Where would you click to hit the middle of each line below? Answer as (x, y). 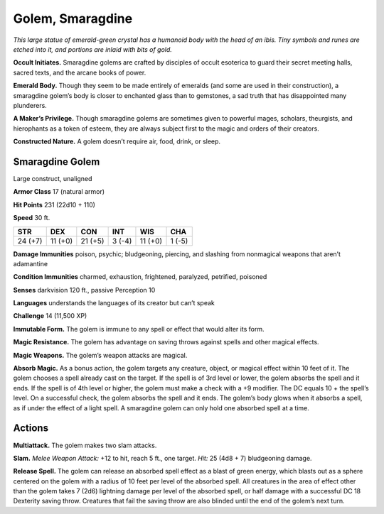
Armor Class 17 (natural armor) (59, 192)
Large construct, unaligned (53, 178)
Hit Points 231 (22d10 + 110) (54, 204)
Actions (31, 428)
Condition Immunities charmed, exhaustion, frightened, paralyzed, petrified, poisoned (140, 277)
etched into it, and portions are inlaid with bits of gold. (92, 49)
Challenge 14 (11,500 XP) (50, 316)
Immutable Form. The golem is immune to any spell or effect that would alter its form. (139, 329)
